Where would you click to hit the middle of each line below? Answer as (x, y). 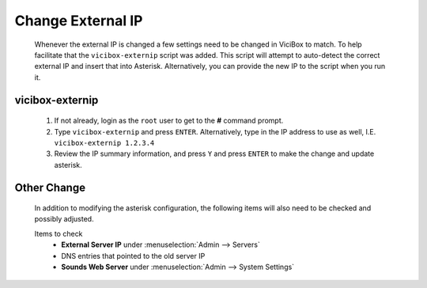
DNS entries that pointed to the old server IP (133, 256)
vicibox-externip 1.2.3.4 (104, 143)
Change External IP (79, 21)
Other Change (50, 187)
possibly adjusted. (64, 219)
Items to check (59, 233)
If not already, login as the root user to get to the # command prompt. (169, 121)
